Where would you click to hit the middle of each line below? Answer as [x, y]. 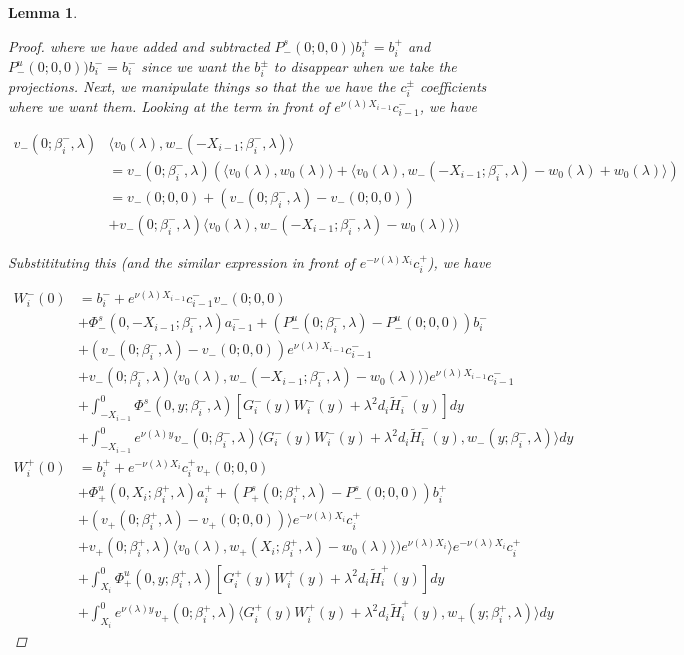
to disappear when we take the [365, 66]
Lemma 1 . [43, 12]
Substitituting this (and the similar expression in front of [181, 261]
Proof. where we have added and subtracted [139, 45]
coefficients [453, 85]
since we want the [195, 66]
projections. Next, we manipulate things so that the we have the [202, 85]
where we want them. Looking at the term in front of [169, 106]
